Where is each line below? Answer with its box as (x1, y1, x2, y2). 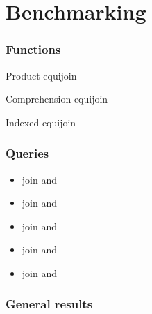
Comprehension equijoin (6, 91, 108, 106)
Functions (6, 40, 61, 58)
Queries (6, 144, 49, 162)
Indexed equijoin (6, 114, 76, 129)
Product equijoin (6, 68, 77, 82)
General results (6, 295, 93, 313)
